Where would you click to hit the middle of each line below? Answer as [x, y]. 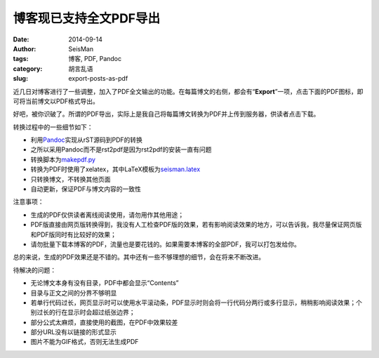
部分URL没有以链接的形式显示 [74, 332]
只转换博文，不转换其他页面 [71, 179]
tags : [21, 59]
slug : [20, 79]
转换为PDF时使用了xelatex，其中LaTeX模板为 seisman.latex [115, 169]
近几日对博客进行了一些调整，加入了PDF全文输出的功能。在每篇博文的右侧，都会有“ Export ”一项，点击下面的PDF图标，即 [188, 91]
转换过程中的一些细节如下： [53, 127]
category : [28, 68]
